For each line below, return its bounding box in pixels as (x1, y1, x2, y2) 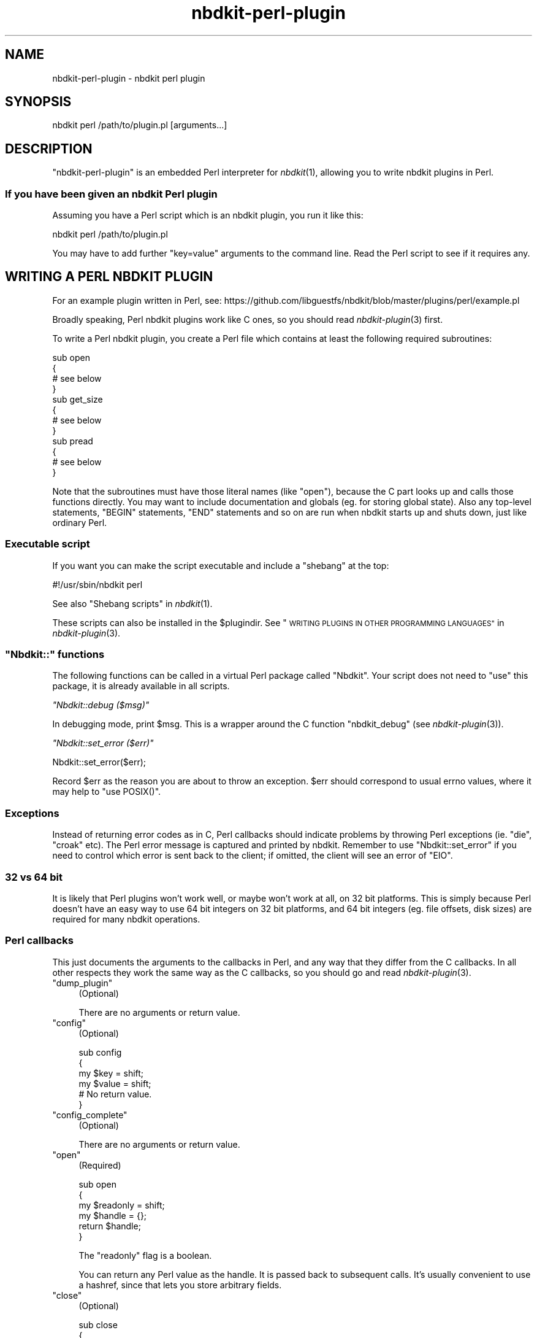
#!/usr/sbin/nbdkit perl (52, 579, 143, 590)
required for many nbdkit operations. (52, 913, 200, 924)
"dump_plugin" (52, 977, 113, 988)
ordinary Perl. (52, 517, 107, 528)
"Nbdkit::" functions (5, 648, 105, 660)
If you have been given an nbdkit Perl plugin (5, 187, 218, 200)
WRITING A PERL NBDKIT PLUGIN (5, 269, 213, 285)
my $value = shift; (78, 1078, 151, 1089)
